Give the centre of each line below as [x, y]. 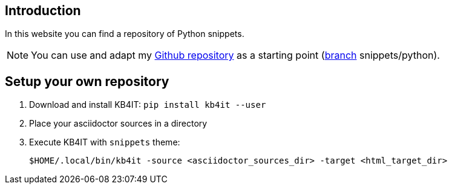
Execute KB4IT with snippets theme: [105, 142]
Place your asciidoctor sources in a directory [118, 124]
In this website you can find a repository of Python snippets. [125, 34]
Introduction [43, 11]
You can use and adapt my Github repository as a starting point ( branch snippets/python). [235, 55]
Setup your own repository [87, 81]
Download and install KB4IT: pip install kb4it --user [148, 105]
